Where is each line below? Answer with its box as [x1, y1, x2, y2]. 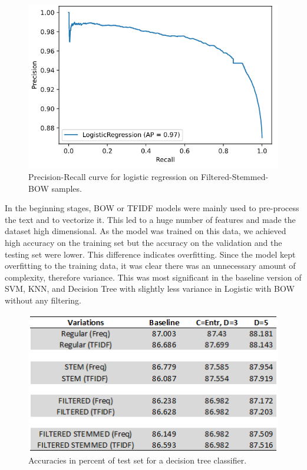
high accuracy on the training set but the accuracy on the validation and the [5, 236, 282, 248]
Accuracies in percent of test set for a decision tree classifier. [28, 454, 247, 466]
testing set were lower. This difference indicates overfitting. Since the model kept [5, 248, 296, 260]
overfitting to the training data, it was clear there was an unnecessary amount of [5, 259, 296, 272]
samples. [51, 182, 82, 194]
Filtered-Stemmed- [200, 170, 269, 182]
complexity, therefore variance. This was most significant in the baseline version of [5, 271, 302, 283]
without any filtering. [5, 294, 81, 306]
